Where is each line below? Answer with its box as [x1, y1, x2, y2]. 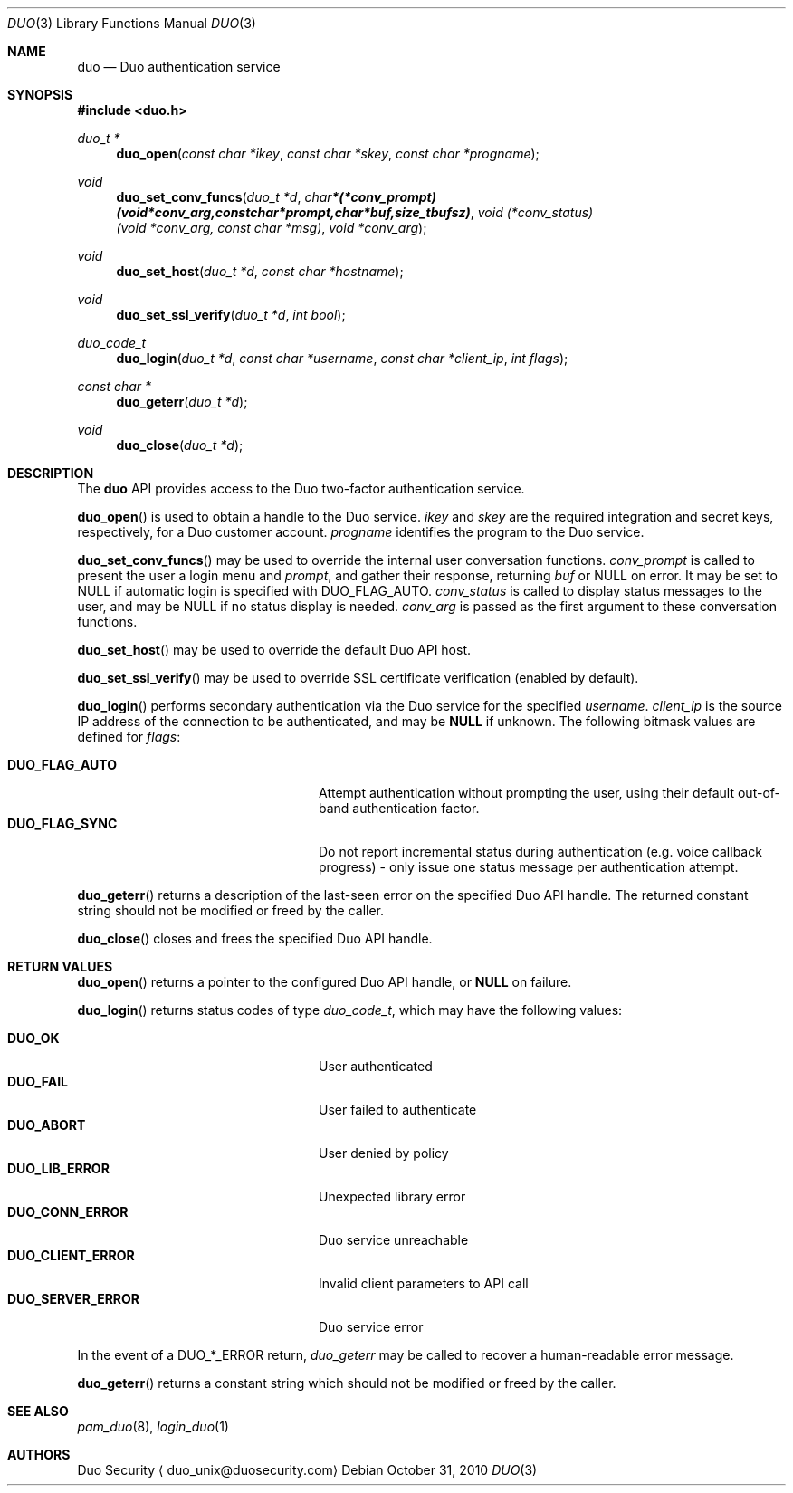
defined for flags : [77, 729, 181, 744]
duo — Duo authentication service [77, 59, 281, 74]
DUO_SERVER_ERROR [7, 1291, 140, 1306]
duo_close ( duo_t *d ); [116, 437, 244, 453]
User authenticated [319, 1058, 433, 1074]
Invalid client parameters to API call [319, 1276, 529, 1291]
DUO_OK [7, 1030, 60, 1046]
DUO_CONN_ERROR [7, 1204, 129, 1220]
